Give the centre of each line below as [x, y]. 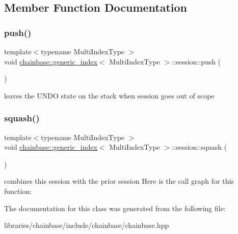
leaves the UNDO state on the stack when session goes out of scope [109, 95]
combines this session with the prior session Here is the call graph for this [119, 181]
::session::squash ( [200, 147]
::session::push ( [196, 61]
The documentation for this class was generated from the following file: [115, 208]
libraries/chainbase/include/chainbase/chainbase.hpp [87, 225]
